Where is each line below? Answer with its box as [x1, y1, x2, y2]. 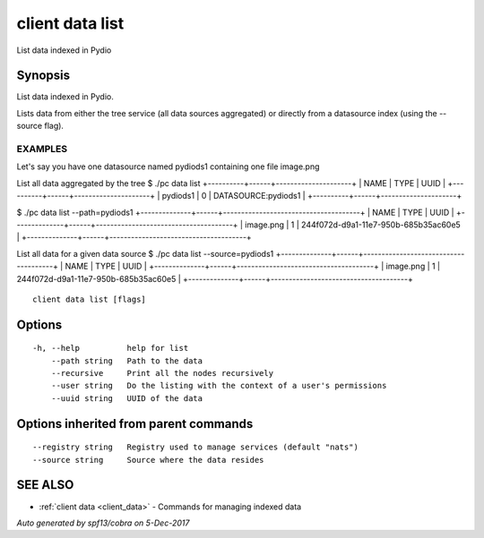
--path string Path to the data [50, 355, 203, 366]
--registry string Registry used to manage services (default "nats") [32, 442, 359, 452]
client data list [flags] [32, 294, 147, 304]
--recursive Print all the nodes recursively [50, 368, 273, 379]
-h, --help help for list [32, 343, 189, 354]
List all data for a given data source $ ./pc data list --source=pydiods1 [16, 248, 274, 259]
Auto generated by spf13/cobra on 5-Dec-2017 [16, 517, 190, 528]
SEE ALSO [16, 477, 74, 492]
